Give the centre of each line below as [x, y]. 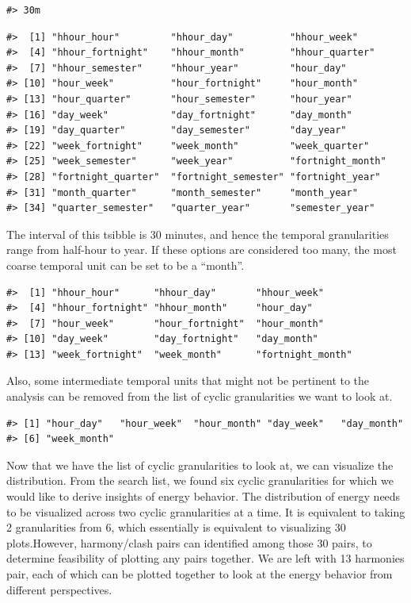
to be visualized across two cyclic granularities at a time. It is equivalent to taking [206, 511]
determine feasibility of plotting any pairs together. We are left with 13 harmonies [205, 558]
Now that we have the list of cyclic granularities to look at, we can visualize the [200, 465]
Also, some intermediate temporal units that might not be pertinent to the [188, 380]
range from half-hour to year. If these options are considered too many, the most [202, 250]
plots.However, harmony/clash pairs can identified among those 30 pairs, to [189, 542]
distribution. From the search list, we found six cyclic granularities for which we [200, 480]
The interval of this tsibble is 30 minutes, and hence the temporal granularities [198, 234]
